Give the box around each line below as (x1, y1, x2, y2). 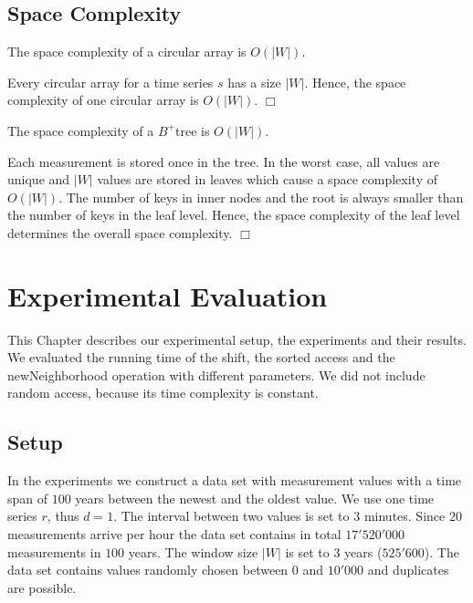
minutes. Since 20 (363, 506, 462, 525)
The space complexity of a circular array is (7, 42, 247, 61)
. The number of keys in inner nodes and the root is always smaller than (58, 187, 464, 206)
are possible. (7, 577, 77, 597)
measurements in (7, 542, 101, 561)
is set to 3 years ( (285, 542, 383, 561)
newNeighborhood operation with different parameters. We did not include (7, 365, 426, 384)
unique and (7, 170, 70, 189)
